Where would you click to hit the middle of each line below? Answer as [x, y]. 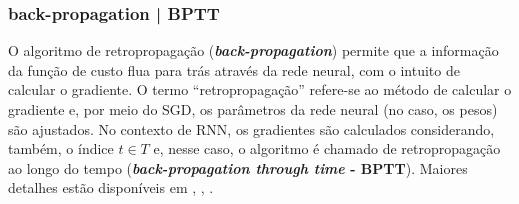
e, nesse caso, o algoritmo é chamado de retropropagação [327, 148]
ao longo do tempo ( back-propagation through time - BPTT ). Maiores [238, 167]
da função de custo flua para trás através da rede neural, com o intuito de [234, 69]
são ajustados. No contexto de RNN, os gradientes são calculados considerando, [251, 128]
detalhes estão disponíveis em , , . [111, 187]
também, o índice [61, 148]
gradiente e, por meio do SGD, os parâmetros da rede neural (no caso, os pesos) [253, 109]
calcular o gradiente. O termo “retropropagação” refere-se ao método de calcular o [260, 89]
